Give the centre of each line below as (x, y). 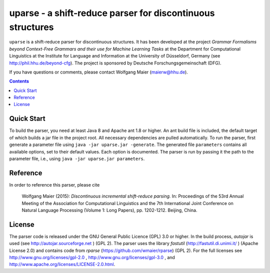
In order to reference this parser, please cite (54, 184)
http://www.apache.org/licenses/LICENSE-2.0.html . (62, 264)
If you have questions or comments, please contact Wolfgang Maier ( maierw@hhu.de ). (99, 72)
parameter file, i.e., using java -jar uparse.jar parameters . (77, 158)
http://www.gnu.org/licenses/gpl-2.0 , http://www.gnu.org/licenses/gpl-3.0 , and (92, 257)
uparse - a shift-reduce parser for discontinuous (112, 13)
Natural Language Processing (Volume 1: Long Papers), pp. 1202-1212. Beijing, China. (109, 210)
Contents (19, 81)
